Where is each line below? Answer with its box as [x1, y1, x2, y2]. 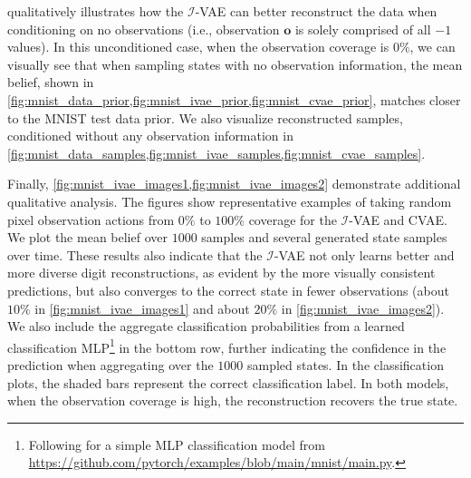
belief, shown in [7, 73, 94, 92]
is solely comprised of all [294, 19, 431, 38]
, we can [409, 37, 456, 56]
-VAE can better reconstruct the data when [195, 2, 437, 20]
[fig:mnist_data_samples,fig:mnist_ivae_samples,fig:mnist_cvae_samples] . [7, 143, 426, 162]
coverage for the [248, 210, 337, 229]
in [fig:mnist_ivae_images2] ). [281, 298, 445, 317]
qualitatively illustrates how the [7, 2, 184, 20]
